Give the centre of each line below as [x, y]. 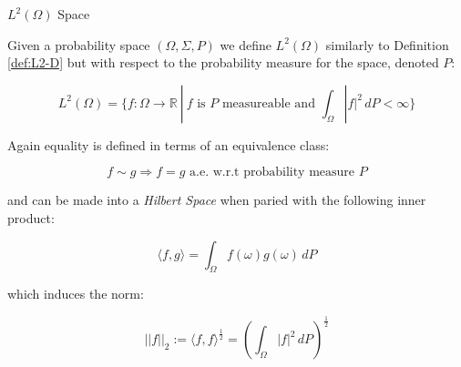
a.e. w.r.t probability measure [272, 173]
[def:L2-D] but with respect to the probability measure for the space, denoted [223, 62]
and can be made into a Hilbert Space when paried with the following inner [217, 200]
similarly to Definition [387, 44]
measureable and [268, 103]
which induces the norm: [76, 294]
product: [31, 217]
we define [246, 44]
